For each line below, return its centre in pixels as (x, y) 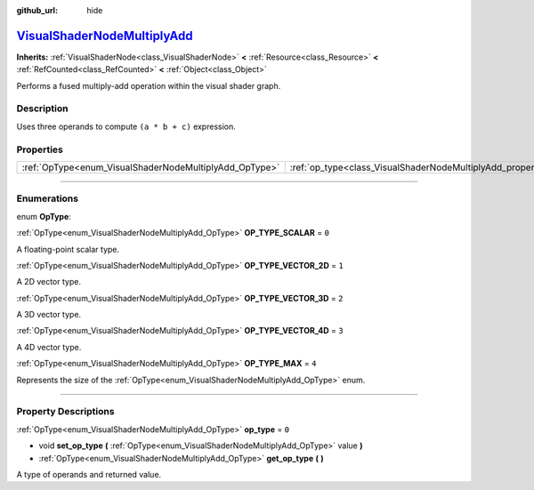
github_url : (37, 10)
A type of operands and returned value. (89, 474)
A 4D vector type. (49, 347)
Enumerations (48, 198)
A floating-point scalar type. (68, 249)
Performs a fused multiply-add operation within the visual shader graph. (149, 85)
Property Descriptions (65, 412)
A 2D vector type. (49, 282)
